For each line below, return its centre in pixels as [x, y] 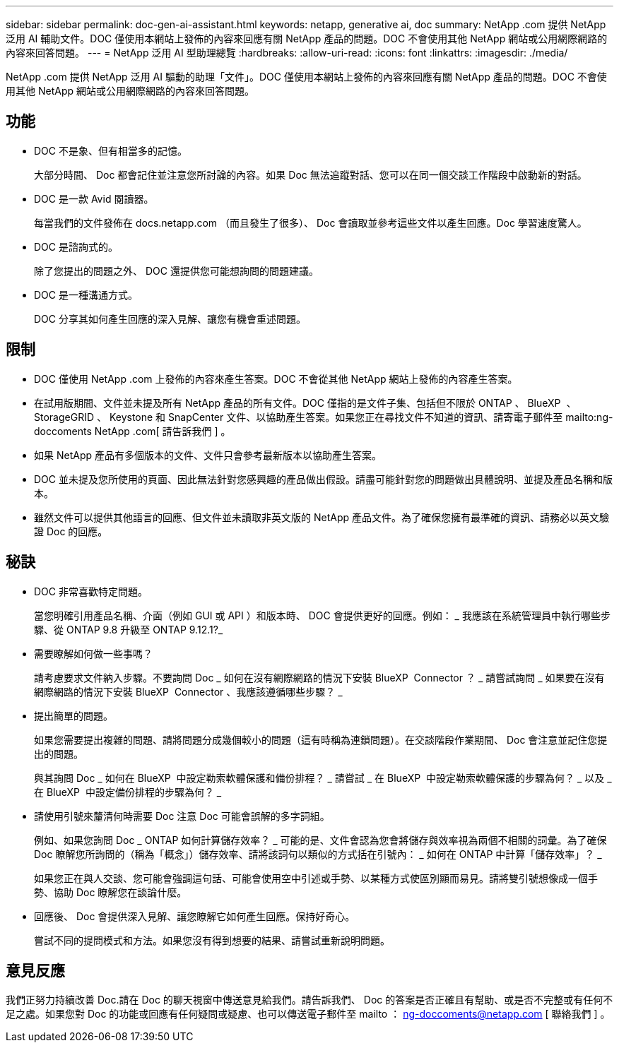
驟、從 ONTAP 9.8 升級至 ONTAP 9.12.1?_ [129, 629]
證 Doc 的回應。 [71, 531]
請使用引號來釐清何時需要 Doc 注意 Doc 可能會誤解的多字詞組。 [182, 816]
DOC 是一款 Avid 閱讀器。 [94, 198]
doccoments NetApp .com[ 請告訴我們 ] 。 [132, 431]
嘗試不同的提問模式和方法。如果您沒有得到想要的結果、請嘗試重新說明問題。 [212, 940]
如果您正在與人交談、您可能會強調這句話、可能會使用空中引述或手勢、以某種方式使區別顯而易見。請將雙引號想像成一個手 [316, 878]
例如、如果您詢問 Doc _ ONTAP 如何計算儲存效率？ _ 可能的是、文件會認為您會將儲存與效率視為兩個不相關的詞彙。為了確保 [320, 840]
